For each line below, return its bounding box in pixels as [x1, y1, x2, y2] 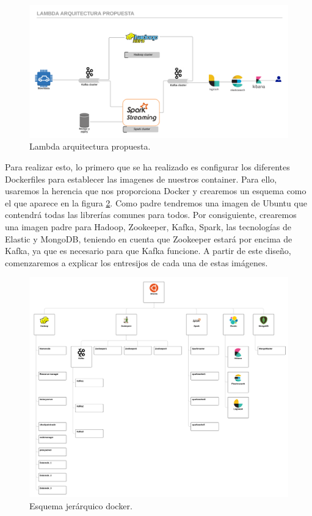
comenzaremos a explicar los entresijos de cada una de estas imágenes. [5, 256, 268, 269]
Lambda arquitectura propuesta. [29, 140, 151, 153]
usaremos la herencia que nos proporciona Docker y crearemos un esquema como [5, 184, 307, 197]
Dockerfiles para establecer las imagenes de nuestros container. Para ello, [5, 172, 277, 185]
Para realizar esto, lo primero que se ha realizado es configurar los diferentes [5, 160, 290, 173]
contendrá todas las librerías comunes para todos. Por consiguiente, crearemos [5, 208, 297, 221]
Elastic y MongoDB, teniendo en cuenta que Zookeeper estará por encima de [5, 232, 292, 245]
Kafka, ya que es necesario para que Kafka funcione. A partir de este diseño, [5, 244, 291, 257]
